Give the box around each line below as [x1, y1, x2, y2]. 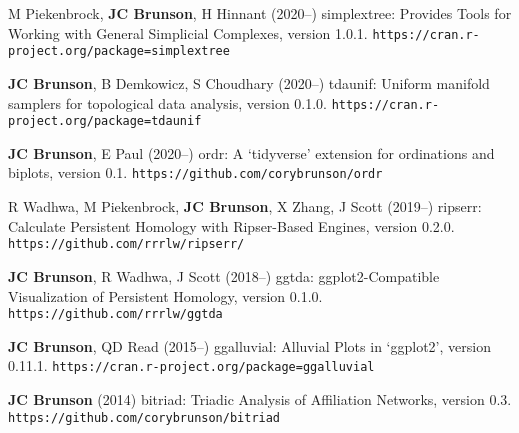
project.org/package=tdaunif [8, 114, 202, 129]
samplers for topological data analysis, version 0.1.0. [8, 92, 328, 113]
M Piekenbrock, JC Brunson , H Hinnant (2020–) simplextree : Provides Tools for [8, 3, 512, 23]
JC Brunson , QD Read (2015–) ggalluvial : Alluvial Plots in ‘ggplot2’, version [8, 335, 491, 356]
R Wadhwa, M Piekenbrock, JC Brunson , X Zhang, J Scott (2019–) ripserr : [8, 196, 482, 217]
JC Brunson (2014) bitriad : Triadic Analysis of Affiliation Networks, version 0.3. [8, 389, 512, 409]
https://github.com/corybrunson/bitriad [8, 410, 281, 425]
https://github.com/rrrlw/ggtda [8, 307, 223, 322]
